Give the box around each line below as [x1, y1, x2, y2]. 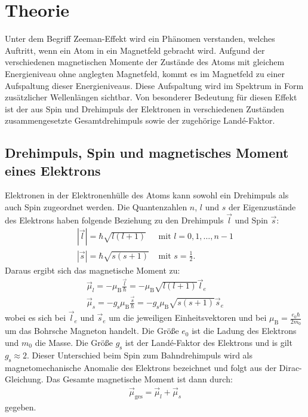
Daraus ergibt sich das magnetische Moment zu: [5, 263, 180, 276]
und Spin [235, 213, 268, 226]
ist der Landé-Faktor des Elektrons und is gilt [125, 336, 292, 348]
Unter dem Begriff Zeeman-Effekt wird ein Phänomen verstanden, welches [5, 32, 275, 45]
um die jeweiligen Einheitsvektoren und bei [109, 311, 267, 324]
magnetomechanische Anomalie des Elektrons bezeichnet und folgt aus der [5, 361, 277, 373]
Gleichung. [5, 373, 44, 385]
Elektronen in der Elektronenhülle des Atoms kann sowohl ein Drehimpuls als [5, 189, 289, 201]
